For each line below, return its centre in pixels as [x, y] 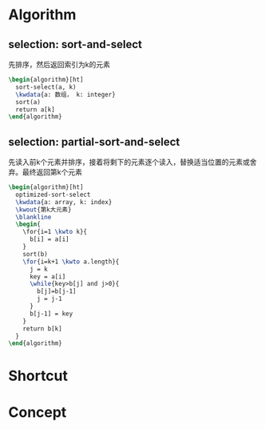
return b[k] [42, 329]
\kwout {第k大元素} [44, 210]
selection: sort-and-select [75, 44]
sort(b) [35, 254]
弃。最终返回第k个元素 [45, 172]
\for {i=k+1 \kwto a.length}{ [71, 262]
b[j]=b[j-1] [57, 291]
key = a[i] [47, 277]
